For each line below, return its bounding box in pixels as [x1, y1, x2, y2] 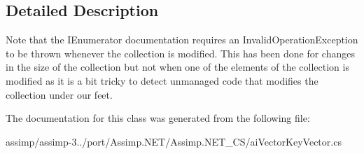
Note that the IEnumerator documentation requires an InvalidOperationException [6, 32, 358, 47]
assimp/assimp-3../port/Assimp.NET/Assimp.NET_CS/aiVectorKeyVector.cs [6, 134, 342, 148]
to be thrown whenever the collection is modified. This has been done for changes [6, 45, 355, 60]
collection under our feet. [6, 87, 113, 101]
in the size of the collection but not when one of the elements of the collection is [6, 59, 349, 74]
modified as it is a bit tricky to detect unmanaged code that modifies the [6, 73, 318, 87]
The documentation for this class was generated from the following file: [6, 111, 310, 125]
